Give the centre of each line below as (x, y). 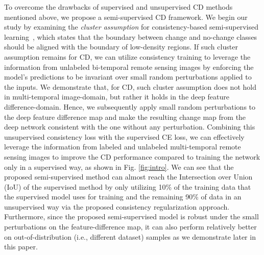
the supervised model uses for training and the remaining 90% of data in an (123, 197)
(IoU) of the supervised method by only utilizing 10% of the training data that (128, 186)
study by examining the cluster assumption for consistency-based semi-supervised (131, 27)
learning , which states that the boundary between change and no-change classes (131, 36)
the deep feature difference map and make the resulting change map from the (125, 117)
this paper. (21, 247)
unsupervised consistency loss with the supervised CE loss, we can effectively (124, 136)
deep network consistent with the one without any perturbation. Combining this (130, 127)
